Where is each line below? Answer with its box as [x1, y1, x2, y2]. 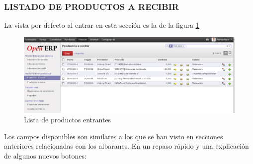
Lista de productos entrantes [24, 114, 111, 125]
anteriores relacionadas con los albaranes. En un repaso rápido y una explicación [4, 141, 249, 151]
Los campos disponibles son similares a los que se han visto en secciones [4, 131, 223, 141]
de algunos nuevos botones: [4, 150, 86, 161]
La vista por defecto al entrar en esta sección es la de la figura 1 [4, 20, 199, 30]
